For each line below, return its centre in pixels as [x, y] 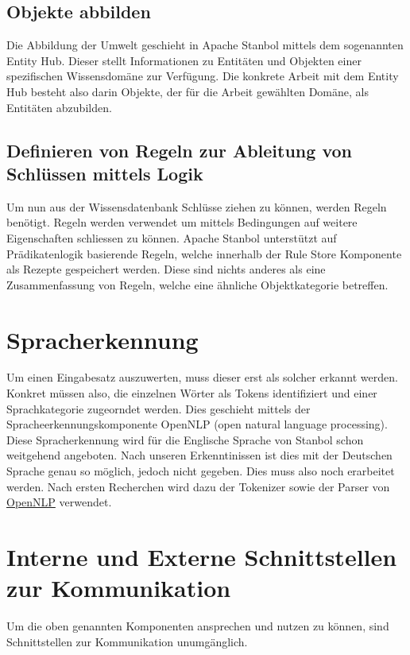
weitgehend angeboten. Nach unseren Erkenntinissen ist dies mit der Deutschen [199, 455]
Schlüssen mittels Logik [105, 173]
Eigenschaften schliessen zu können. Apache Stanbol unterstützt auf [172, 237]
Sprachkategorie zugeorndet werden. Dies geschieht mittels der [159, 408]
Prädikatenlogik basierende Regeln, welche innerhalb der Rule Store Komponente [204, 253]
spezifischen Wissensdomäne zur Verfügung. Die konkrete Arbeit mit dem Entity [203, 76]
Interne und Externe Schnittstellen [202, 556]
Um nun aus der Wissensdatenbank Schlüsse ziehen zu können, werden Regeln [197, 206]
